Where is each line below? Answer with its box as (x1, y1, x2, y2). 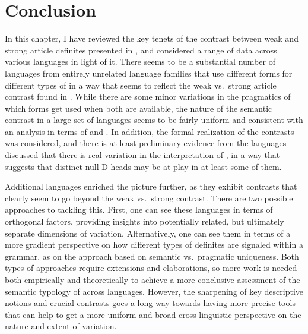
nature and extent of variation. (5, 320, 117, 332)
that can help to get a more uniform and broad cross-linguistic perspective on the (5, 308, 301, 320)
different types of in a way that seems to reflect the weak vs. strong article (5, 78, 277, 91)
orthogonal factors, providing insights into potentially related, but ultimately (5, 215, 284, 228)
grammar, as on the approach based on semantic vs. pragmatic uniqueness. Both (5, 250, 299, 262)
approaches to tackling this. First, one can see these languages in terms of (5, 203, 273, 216)
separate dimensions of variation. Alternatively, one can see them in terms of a (5, 226, 291, 239)
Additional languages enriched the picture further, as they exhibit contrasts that (5, 180, 297, 193)
